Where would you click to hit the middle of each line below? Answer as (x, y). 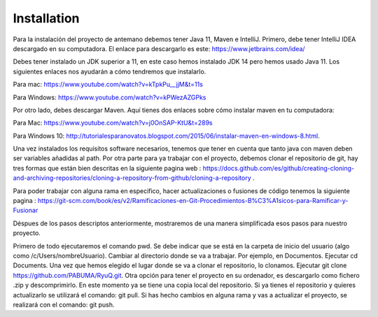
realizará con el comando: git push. (64, 304)
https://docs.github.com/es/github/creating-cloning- (279, 168)
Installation (46, 18)
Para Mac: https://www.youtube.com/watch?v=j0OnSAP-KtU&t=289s (113, 123)
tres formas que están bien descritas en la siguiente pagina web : (107, 168)
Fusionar (26, 211)
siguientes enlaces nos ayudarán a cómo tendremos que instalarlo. (110, 71)
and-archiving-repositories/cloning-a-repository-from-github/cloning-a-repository (132, 178)
